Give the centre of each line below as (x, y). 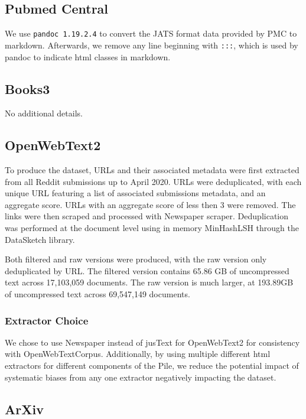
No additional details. (44, 113)
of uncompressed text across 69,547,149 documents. (97, 294)
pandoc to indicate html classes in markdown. (88, 56)
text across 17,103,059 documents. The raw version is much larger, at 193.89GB (149, 282)
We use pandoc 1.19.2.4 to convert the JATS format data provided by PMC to (151, 33)
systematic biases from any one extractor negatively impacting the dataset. (141, 377)
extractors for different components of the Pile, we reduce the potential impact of (152, 366)
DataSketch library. (40, 239)
